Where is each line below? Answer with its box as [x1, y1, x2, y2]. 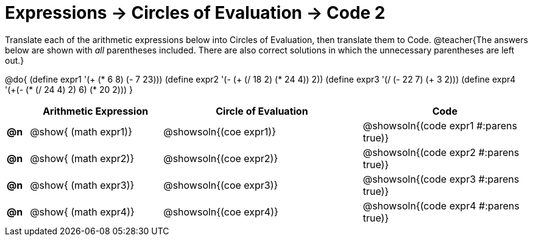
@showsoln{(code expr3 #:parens [362, 172, 520, 185]
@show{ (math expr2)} [30, 152, 135, 165]
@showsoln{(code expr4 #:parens [362, 199, 520, 212]
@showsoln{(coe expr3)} [163, 178, 278, 191]
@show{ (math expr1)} [30, 125, 132, 138]
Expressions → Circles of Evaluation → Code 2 [5, 2, 386, 23]
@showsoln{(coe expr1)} [163, 125, 277, 138]
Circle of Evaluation [216, 104, 308, 117]
